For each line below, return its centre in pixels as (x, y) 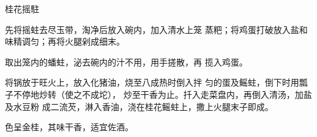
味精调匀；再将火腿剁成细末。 (65, 41)
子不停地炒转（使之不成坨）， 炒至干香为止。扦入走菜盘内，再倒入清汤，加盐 (158, 94)
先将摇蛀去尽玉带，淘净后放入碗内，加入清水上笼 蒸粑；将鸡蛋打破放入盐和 (156, 29)
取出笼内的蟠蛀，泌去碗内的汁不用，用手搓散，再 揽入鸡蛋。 (126, 61)
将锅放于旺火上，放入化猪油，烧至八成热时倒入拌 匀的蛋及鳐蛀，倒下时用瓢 (156, 82)
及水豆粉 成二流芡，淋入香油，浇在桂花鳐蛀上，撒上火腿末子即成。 (139, 106)
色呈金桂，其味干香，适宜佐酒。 (69, 127)
